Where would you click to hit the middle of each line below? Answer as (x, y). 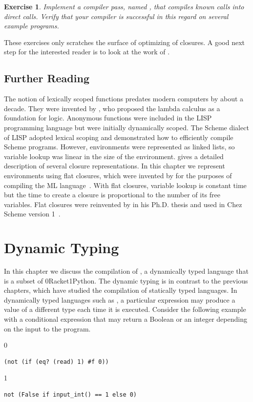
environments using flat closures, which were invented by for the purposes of (118, 175)
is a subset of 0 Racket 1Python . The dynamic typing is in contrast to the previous (126, 280)
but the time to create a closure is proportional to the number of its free (112, 195)
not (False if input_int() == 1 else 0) (71, 394)
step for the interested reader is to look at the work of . (87, 52)
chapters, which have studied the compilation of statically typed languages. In (121, 290)
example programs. (32, 26)
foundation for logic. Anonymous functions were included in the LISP (108, 118)
